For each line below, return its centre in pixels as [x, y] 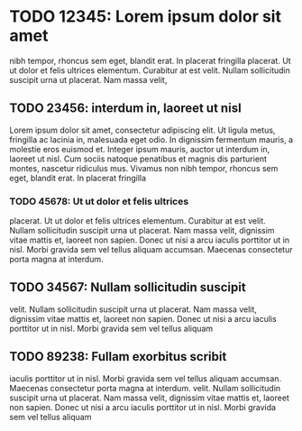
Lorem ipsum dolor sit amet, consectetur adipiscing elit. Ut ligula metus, [142, 130]
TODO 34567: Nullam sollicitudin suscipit [128, 287]
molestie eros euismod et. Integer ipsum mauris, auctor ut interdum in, [140, 149]
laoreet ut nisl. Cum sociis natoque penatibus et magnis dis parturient [138, 159]
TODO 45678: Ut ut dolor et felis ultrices [99, 201]
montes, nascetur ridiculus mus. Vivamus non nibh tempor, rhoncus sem [144, 168]
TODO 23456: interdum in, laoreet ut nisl [125, 109]
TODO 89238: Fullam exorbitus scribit [118, 357]
